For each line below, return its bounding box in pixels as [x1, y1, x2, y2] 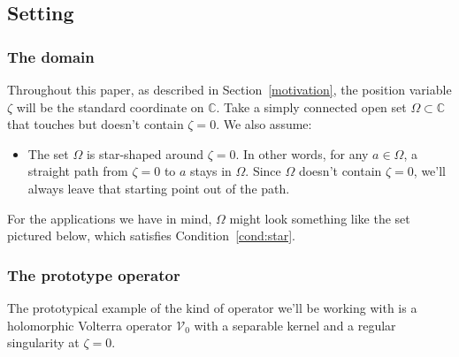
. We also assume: [216, 115, 312, 133]
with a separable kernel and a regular [194, 315, 396, 334]
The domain [7, 45, 95, 67]
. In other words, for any [235, 144, 369, 163]
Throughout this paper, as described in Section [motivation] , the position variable [7, 80, 452, 98]
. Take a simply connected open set [216, 97, 407, 116]
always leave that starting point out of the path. [27, 178, 290, 197]
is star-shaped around [86, 144, 204, 163]
